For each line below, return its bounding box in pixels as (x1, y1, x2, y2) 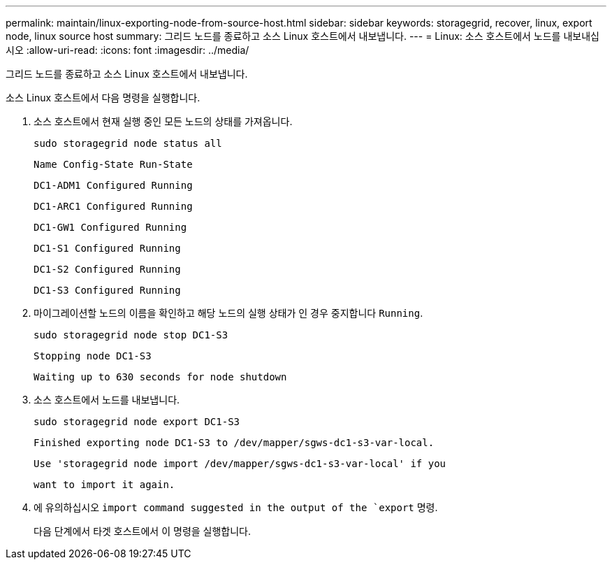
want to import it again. (34, 479, 175, 490)
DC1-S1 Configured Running (34, 243, 181, 254)
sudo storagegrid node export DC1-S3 (34, 416, 240, 427)
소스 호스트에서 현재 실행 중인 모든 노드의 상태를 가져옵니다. (34, 115, 293, 127)
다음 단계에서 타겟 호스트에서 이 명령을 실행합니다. (34, 525, 252, 537)
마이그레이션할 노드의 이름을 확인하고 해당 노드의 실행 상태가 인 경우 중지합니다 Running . (34, 307, 423, 319)
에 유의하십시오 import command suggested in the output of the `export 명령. (34, 501, 438, 513)
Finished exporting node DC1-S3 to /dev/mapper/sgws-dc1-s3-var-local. (34, 437, 435, 448)
